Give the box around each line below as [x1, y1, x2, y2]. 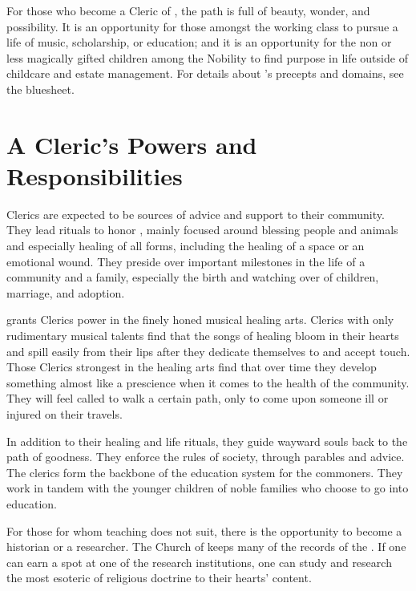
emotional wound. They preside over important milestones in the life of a [6, 253, 366, 269]
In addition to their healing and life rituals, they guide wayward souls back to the [6, 432, 408, 449]
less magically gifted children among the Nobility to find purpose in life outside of [6, 49, 408, 66]
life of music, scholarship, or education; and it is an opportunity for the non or [6, 34, 392, 51]
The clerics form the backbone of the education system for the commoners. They [6, 463, 403, 480]
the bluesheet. [6, 80, 75, 97]
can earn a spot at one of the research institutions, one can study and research [6, 553, 392, 570]
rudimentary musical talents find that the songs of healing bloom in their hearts [6, 327, 399, 344]
